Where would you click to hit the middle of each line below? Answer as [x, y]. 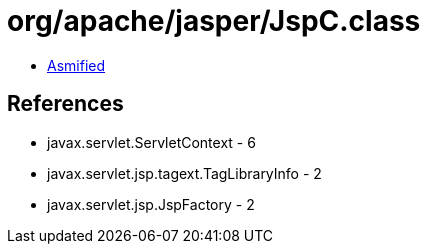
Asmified [76, 65]
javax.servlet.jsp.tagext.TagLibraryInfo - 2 [184, 173]
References [65, 104]
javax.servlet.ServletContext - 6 [151, 142]
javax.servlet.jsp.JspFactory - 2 [151, 204]
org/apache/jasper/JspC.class [214, 21]
